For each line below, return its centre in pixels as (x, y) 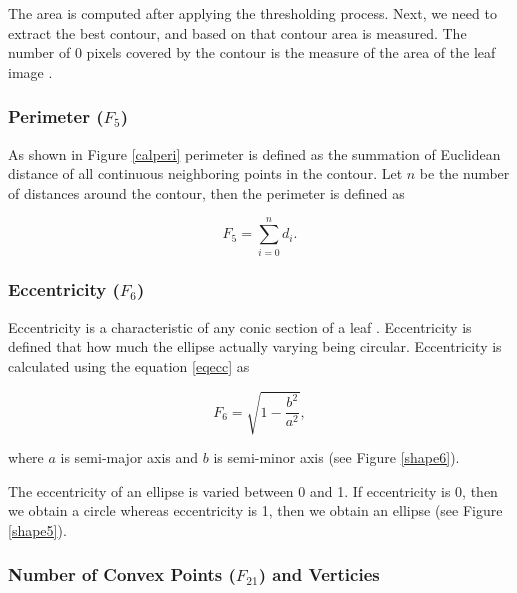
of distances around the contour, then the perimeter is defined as (206, 192)
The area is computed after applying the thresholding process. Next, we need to (252, 13)
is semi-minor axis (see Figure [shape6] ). (336, 457)
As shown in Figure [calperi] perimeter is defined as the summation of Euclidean (254, 153)
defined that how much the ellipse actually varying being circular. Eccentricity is (255, 346)
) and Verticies (319, 574)
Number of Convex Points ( (122, 574)
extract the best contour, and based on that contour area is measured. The (237, 32)
